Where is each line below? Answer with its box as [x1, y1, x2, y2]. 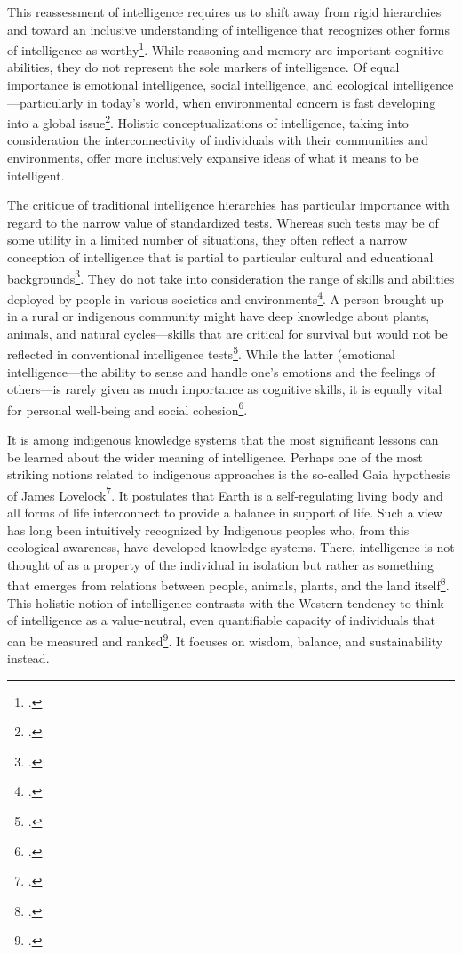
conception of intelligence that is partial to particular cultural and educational [7, 248, 434, 267]
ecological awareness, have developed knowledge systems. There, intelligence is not [7, 538, 455, 557]
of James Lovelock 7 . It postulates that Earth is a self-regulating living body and [7, 483, 443, 504]
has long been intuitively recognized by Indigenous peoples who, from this [7, 520, 410, 539]
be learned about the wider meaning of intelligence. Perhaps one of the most [7, 447, 423, 466]
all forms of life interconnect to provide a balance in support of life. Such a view [7, 503, 442, 522]
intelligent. [7, 165, 65, 184]
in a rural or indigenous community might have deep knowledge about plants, [7, 307, 430, 325]
